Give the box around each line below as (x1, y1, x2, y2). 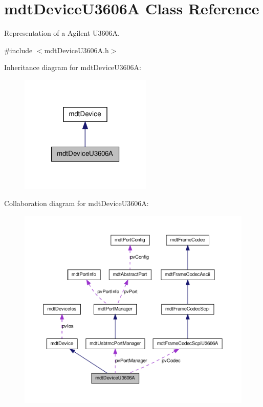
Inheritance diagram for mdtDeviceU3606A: (4, 62, 141, 73)
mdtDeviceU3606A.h (44, 44, 109, 55)
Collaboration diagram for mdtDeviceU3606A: (4, 198, 149, 209)
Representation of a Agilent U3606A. (4, 28, 120, 38)
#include (4, 44, 33, 55)
